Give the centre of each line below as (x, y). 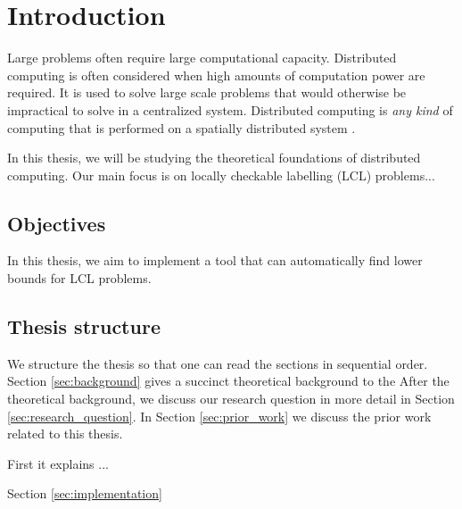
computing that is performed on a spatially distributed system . (181, 127)
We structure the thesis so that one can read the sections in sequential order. (218, 363)
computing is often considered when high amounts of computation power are (216, 75)
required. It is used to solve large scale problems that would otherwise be (207, 92)
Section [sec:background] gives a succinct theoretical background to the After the (228, 381)
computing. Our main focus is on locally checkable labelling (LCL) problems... (221, 175)
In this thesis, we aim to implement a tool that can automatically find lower (215, 260)
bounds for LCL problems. (79, 278)
